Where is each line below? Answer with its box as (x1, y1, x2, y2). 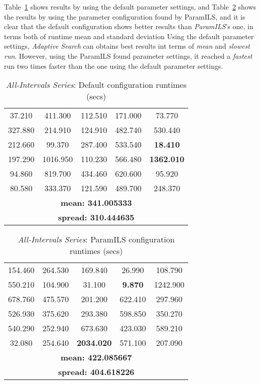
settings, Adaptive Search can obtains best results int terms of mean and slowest (4, 41, 250, 51)
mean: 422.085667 (60, 351, 132, 363)
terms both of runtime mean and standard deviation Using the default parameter (4, 31, 254, 41)
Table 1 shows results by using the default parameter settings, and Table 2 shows (4, 2, 256, 12)
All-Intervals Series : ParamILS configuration (18, 233, 175, 245)
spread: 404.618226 (58, 366, 135, 378)
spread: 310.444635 (58, 211, 135, 223)
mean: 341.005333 (60, 197, 132, 209)
